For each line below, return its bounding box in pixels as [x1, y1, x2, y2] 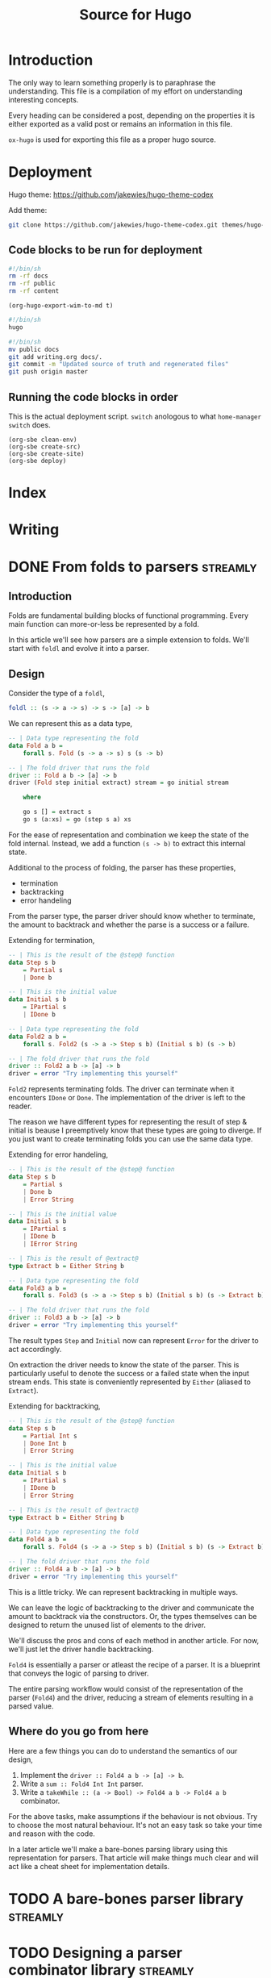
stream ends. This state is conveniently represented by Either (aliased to [8, 1377, 252, 1387]
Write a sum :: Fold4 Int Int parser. [19, 1779, 144, 1788]
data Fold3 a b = [8, 1284, 67, 1292]
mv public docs [8, 345, 60, 353]
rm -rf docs [8, 272, 48, 280]
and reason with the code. [8, 1829, 95, 1838]
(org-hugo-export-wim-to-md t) [8, 302, 114, 310]
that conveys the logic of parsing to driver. [8, 1668, 149, 1678]
